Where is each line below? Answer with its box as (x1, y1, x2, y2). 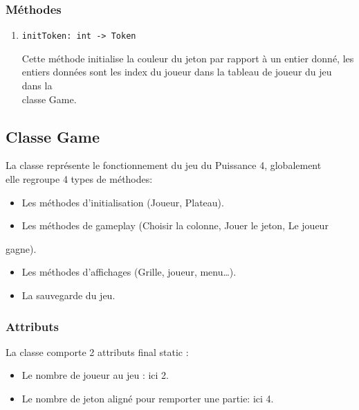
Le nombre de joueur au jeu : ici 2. (21, 368, 169, 382)
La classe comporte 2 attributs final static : (6, 344, 189, 359)
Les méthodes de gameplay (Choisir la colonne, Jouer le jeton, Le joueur (21, 218, 329, 233)
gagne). (6, 241, 37, 256)
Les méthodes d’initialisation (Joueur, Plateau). (21, 195, 224, 209)
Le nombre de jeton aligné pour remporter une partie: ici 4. (21, 391, 274, 406)
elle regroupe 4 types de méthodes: (6, 172, 153, 186)
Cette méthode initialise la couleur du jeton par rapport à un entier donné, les (21, 51, 354, 65)
